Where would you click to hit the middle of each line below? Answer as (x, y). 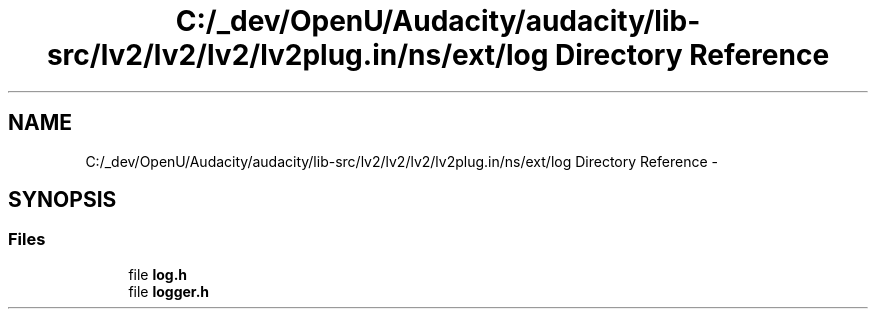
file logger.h (169, 291)
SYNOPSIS (62, 200)
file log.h (158, 274)
